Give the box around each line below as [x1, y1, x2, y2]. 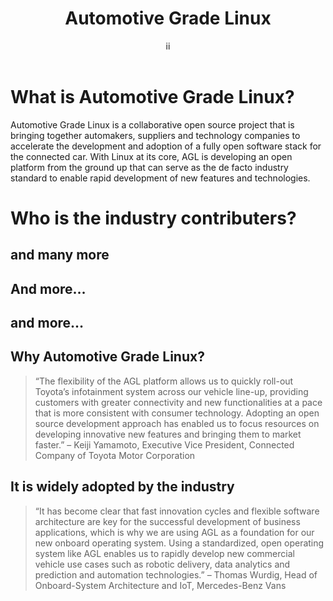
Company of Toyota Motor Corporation [34, 449, 196, 461]
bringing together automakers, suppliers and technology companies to [10, 129, 301, 141]
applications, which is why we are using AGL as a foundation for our [34, 526, 315, 538]
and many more [10, 247, 110, 264]
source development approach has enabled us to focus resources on [34, 417, 320, 429]
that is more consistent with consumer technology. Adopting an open [34, 407, 320, 419]
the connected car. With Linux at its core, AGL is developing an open [10, 150, 293, 162]
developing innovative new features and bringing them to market [34, 428, 302, 440]
